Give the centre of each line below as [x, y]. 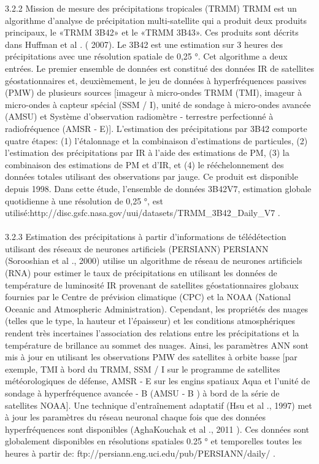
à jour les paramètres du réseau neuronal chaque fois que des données [135, 417]
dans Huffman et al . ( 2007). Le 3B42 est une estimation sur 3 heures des [144, 44]
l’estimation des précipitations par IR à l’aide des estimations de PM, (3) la [147, 153]
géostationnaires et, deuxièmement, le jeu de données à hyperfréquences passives [156, 80]
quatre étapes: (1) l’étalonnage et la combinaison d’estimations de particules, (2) [156, 140]
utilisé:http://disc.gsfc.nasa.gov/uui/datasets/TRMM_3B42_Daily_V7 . [143, 213]
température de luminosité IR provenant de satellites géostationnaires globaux [152, 284]
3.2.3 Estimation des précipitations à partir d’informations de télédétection [146, 237]
